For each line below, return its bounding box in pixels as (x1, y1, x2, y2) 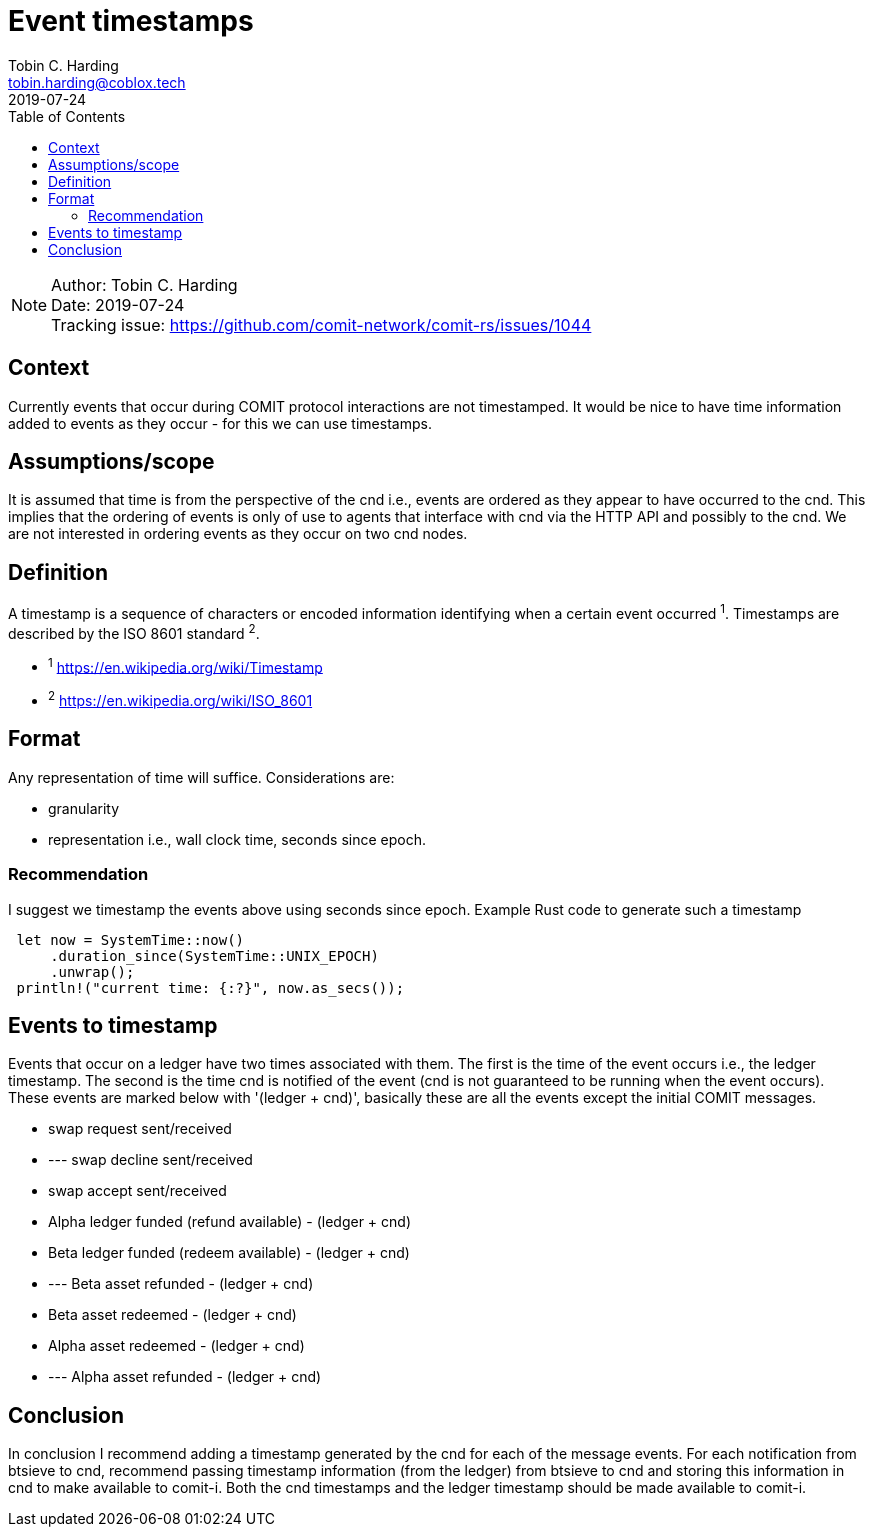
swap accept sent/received (48, 1182, 227, 1200)
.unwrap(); (50, 963, 135, 980)
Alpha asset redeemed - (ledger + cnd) (48, 1337, 305, 1355)
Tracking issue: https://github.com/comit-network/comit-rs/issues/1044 (51, 314, 592, 335)
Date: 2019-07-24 (51, 294, 185, 315)
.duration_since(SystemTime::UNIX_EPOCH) (50, 947, 379, 964)
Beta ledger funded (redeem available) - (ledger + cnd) (48, 1244, 410, 1262)
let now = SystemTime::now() (16, 931, 245, 948)
